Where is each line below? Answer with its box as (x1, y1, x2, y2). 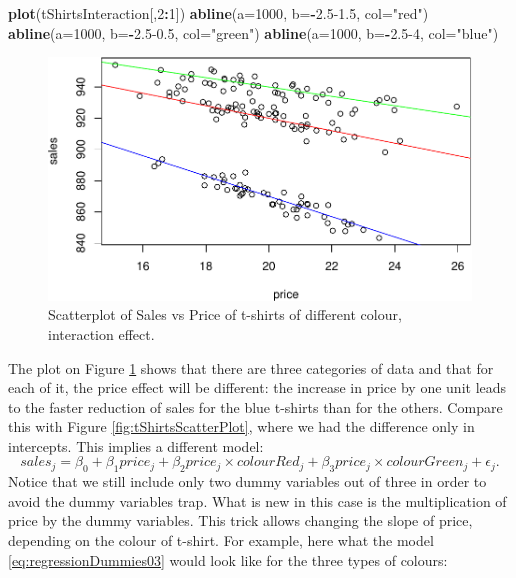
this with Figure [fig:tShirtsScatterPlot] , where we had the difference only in (8, 416, 475, 437)
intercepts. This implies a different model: (8, 435, 264, 456)
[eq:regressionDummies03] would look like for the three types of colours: (8, 549, 448, 570)
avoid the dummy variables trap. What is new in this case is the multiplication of (8, 490, 507, 511)
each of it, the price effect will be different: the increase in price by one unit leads (8, 377, 507, 398)
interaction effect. (48, 323, 155, 344)
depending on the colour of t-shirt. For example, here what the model (8, 530, 434, 551)
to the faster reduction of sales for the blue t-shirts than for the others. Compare (8, 396, 503, 417)
